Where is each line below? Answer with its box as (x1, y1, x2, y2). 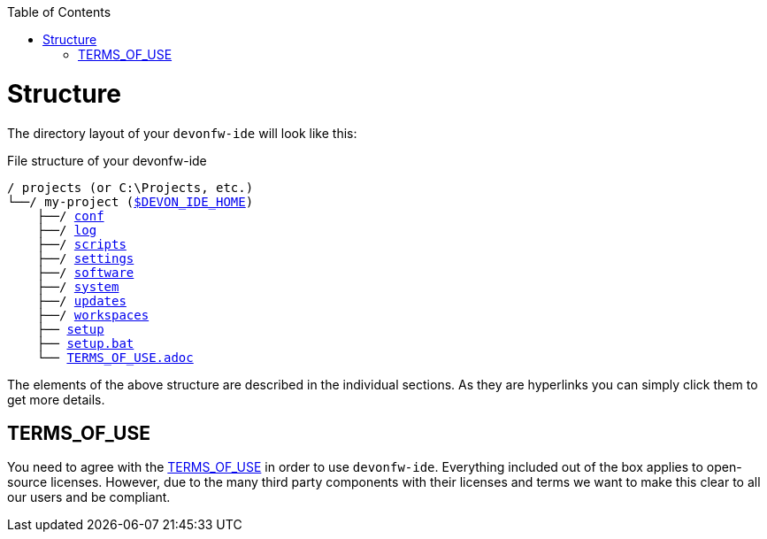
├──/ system (36, 279, 119, 294)
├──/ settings (36, 250, 134, 266)
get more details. (7, 391, 105, 407)
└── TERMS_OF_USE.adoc (36, 350, 194, 365)
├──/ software (36, 265, 134, 280)
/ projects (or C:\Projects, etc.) (7, 180, 254, 195)
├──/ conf (36, 208, 104, 223)
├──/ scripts (36, 236, 127, 251)
